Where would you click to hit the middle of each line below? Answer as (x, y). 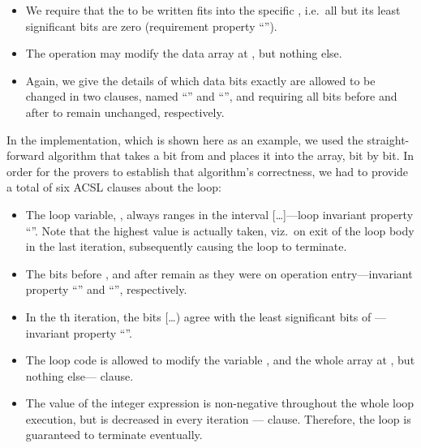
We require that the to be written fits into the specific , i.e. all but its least (213, 10)
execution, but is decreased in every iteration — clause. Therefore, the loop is (218, 418)
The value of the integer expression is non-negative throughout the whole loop (220, 403)
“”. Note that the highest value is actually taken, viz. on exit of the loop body (220, 230)
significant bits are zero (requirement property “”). (151, 26)
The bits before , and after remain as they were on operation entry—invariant (219, 273)
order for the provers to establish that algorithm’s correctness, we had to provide (208, 171)
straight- (388, 139)
